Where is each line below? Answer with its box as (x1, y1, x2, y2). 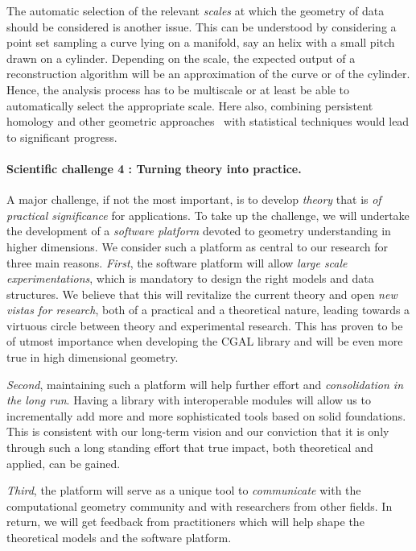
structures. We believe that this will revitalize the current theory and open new (6, 285, 397, 302)
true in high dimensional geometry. (6, 349, 179, 366)
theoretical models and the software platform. (6, 529, 232, 546)
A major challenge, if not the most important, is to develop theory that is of (6, 191, 381, 208)
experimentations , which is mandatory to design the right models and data (6, 270, 374, 287)
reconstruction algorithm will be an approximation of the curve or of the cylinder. (6, 65, 410, 82)
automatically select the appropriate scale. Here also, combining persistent (6, 97, 373, 114)
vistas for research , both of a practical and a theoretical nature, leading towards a (6, 301, 410, 318)
